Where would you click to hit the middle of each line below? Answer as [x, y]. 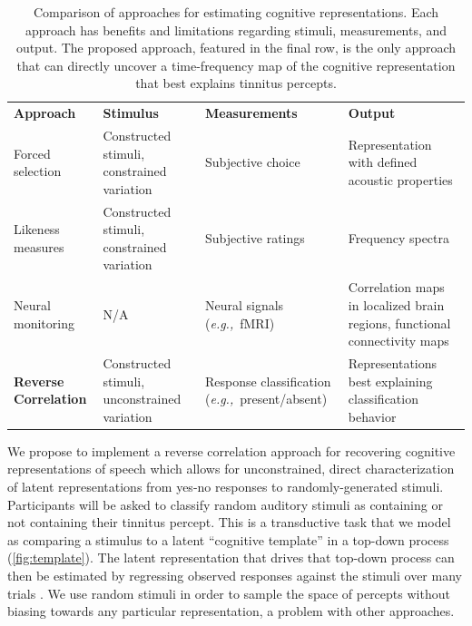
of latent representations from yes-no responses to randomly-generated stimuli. [226, 486]
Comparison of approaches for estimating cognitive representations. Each [236, 12]
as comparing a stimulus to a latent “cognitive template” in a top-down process [228, 539]
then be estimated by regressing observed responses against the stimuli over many [235, 575]
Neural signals [244, 304]
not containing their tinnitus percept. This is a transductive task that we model [229, 522]
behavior [372, 416]
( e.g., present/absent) [266, 399]
